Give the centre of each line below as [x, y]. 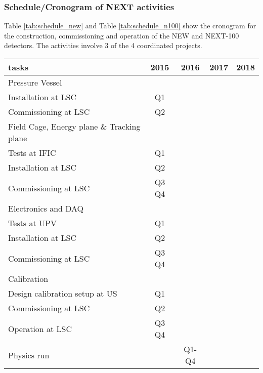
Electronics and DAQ [46, 208]
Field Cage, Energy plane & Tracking [74, 126]
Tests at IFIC [32, 153]
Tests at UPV [32, 223]
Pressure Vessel [35, 82]
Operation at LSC [40, 328]
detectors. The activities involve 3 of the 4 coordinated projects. [103, 45]
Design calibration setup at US [63, 293]
